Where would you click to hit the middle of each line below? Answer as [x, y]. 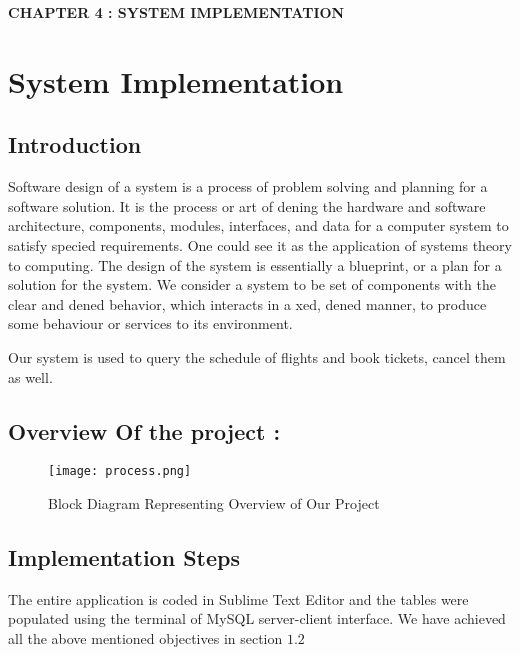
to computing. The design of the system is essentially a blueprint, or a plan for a [255, 264]
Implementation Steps [124, 556]
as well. [30, 376]
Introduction [75, 144]
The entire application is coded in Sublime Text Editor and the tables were [238, 598]
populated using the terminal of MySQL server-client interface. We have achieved [257, 618]
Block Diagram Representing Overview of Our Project [214, 502]
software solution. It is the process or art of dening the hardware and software [247, 205]
